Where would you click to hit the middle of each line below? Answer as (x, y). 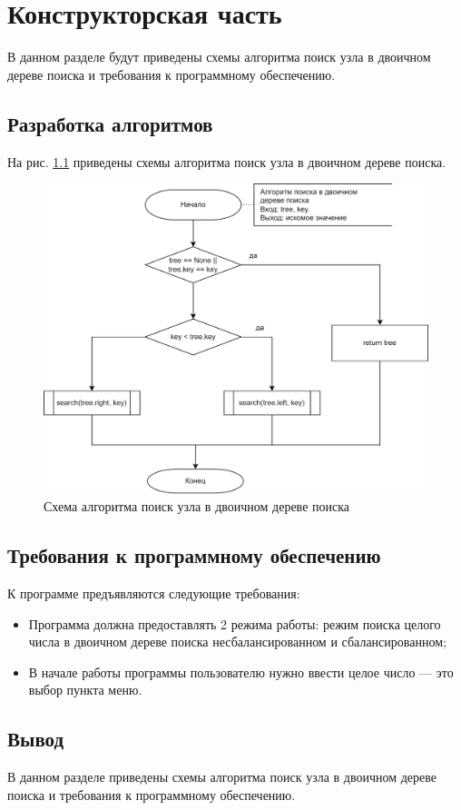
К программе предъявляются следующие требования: (154, 593)
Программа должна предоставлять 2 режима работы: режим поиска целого (235, 623)
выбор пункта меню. (85, 690)
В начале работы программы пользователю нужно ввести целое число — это (241, 672)
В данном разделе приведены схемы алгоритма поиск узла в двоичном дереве (222, 777)
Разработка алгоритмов (110, 123)
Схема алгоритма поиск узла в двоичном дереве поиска (197, 506)
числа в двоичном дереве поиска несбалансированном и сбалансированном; (237, 642)
